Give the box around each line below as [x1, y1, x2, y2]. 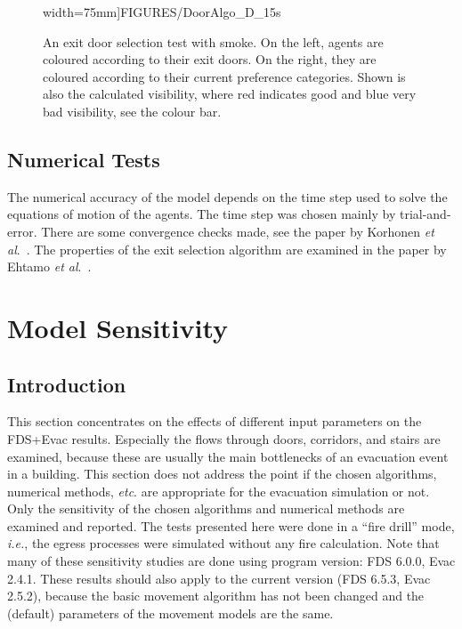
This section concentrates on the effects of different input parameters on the [7, 412, 422, 431]
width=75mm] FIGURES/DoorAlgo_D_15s [43, 3, 281, 20]
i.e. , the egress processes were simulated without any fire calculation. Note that [7, 534, 440, 552]
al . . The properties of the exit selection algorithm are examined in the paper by [7, 239, 447, 258]
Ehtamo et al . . [7, 257, 92, 276]
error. [7, 222, 37, 240]
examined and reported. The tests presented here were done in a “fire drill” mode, [7, 516, 455, 535]
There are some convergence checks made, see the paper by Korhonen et [41, 222, 434, 240]
